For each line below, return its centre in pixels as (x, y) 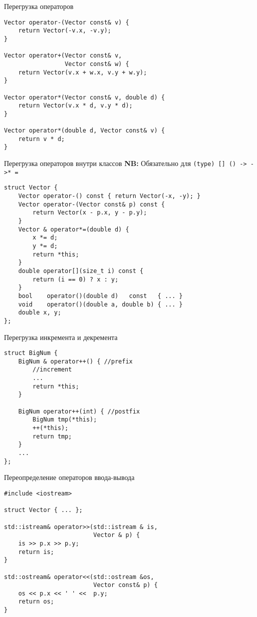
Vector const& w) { (97, 64)
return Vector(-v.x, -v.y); (65, 31)
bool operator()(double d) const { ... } (100, 296)
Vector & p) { (117, 535)
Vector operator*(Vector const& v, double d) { (85, 97)
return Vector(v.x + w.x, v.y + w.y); (83, 72)
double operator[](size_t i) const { (81, 271)
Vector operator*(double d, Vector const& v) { (85, 131)
